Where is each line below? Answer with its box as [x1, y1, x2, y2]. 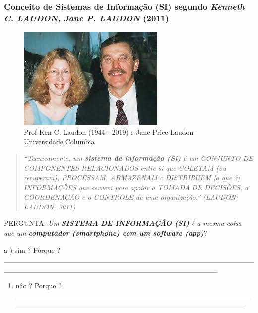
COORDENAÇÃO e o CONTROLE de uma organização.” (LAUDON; [23, 192, 238, 202]
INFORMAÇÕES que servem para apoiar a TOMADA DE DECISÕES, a [23, 182, 249, 192]
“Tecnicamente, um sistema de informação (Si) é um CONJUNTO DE [23, 153, 253, 163]
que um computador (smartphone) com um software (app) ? [4, 228, 207, 238]
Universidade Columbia [24, 136, 95, 147]
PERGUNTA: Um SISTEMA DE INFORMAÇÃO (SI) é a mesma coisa [4, 218, 242, 228]
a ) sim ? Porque [4, 244, 55, 255]
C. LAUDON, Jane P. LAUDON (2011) [4, 11, 169, 24]
